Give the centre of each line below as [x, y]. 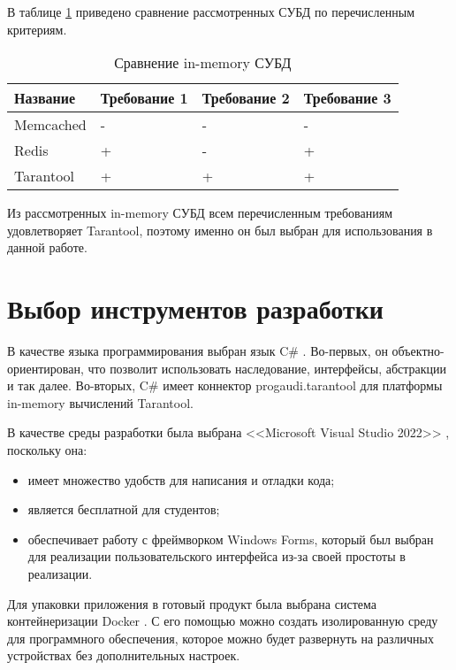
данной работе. [47, 247]
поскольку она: [47, 450]
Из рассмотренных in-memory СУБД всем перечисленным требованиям [200, 213]
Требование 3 [347, 98]
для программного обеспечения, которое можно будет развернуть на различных [220, 638]
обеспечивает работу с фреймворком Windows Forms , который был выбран [231, 539]
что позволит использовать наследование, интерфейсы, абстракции [267, 368]
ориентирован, [46, 368]
